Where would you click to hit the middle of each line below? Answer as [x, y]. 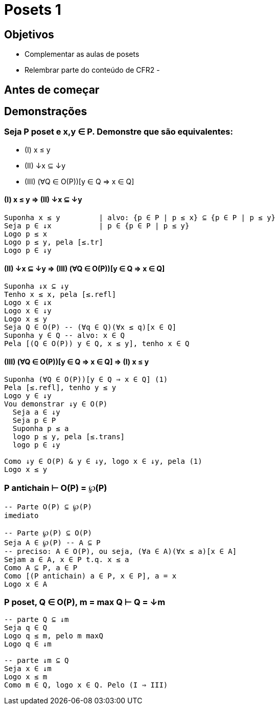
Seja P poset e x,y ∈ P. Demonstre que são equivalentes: [119, 132]
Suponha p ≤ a [41, 429]
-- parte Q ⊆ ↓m [37, 619]
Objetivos [29, 34]
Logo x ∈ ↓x [28, 303]
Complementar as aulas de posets [82, 54]
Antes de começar [52, 90]
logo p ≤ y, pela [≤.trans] [69, 437]
